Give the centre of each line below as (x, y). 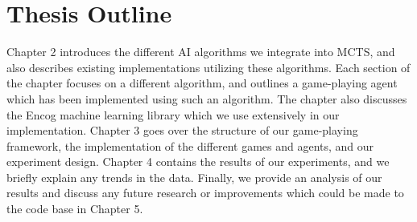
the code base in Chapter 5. (75, 209)
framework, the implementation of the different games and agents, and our (190, 145)
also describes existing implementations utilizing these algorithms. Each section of (208, 67)
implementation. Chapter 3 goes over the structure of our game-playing (182, 130)
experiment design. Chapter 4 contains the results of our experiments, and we (198, 161)
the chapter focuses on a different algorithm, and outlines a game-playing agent (202, 83)
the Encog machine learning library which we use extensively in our (173, 114)
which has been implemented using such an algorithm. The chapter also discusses (207, 98)
